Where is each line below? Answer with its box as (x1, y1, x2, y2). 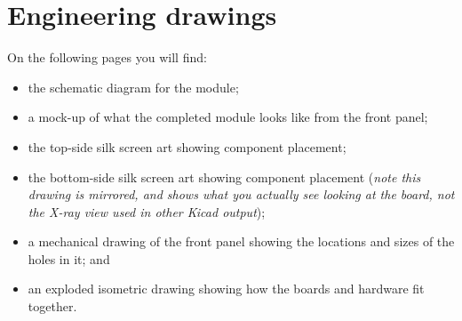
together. (28, 297, 77, 316)
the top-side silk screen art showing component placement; (28, 137, 346, 156)
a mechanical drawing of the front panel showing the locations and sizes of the (28, 232, 455, 251)
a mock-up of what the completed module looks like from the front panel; (28, 108, 428, 126)
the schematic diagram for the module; (28, 77, 239, 96)
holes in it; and (28, 249, 110, 268)
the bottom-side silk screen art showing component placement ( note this (28, 167, 421, 186)
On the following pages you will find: (7, 48, 207, 67)
